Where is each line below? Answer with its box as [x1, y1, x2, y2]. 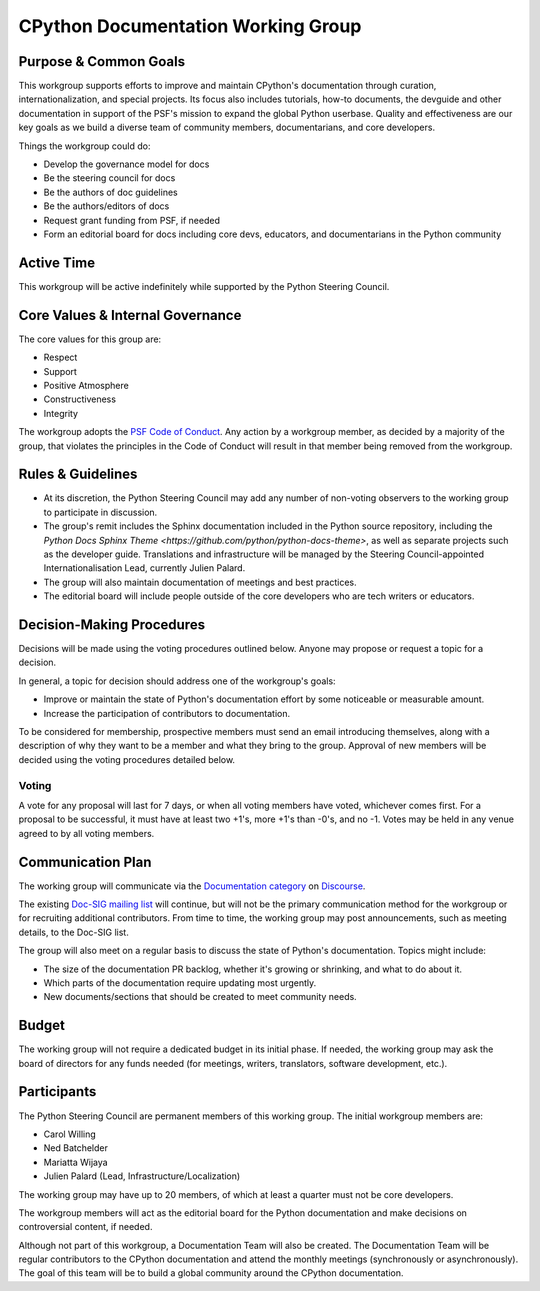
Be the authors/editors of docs [43, 200, 170, 212]
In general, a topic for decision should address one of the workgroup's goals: [18, 675, 336, 687]
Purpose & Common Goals [18, 53, 185, 70]
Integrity [43, 407, 79, 419]
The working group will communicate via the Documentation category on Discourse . [18, 880, 366, 892]
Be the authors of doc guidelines [43, 186, 179, 198]
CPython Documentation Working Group [18, 15, 362, 37]
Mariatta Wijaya [43, 1156, 109, 1168]
